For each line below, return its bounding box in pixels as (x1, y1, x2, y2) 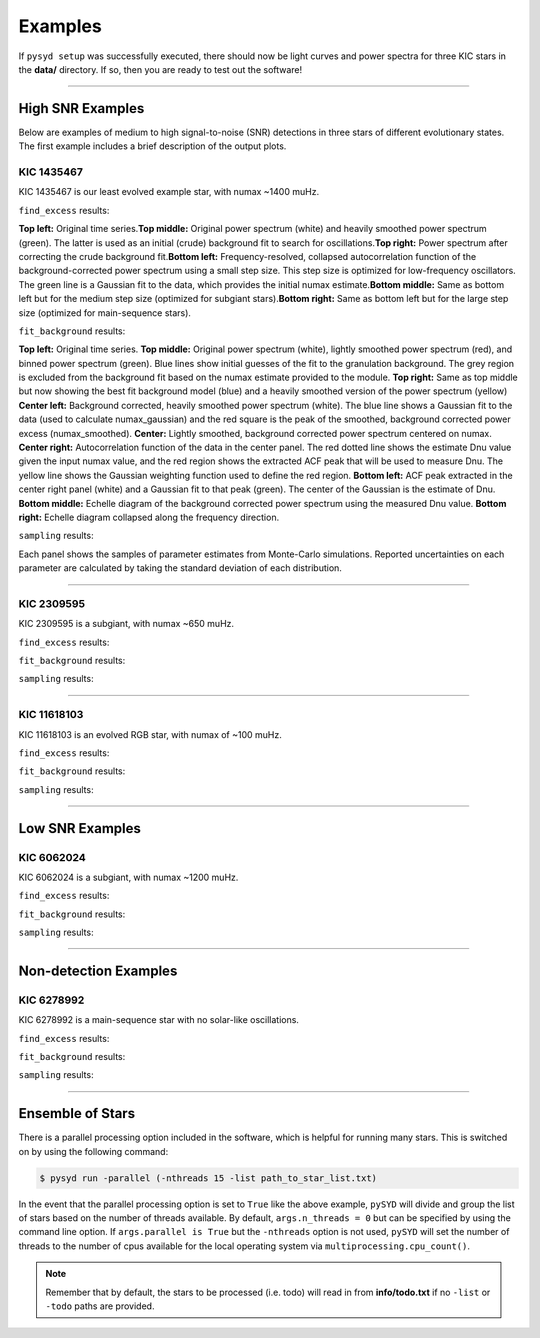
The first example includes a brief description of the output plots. (18, 140, 287, 152)
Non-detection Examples (18, 962, 178, 979)
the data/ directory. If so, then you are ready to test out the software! (18, 63, 303, 75)
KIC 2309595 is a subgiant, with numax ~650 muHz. (18, 618, 235, 630)
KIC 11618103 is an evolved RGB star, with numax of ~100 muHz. (18, 728, 282, 740)
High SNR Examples (18, 100, 145, 117)
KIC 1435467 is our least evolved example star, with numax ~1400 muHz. (18, 186, 320, 198)
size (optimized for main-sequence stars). (18, 306, 192, 319)
